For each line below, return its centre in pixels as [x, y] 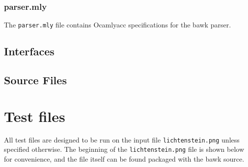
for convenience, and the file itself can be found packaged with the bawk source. [124, 158]
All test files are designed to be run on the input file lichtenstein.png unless [122, 139]
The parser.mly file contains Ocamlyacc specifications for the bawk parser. [118, 25]
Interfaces [29, 51]
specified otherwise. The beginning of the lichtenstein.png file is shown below [124, 149]
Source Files [35, 80]
